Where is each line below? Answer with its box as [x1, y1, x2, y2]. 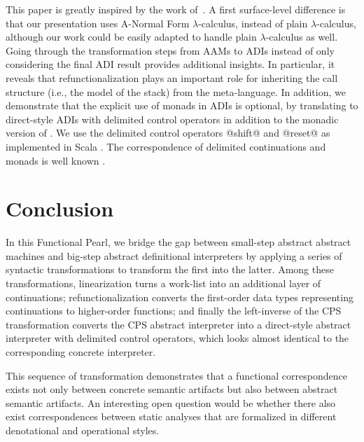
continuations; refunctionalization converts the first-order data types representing [6, 289, 353, 304]
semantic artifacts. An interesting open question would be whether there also [6, 395, 336, 410]
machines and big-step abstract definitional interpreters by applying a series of [6, 248, 342, 263]
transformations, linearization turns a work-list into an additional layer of [6, 276, 321, 291]
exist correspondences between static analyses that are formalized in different [6, 409, 337, 424]
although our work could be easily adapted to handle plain [6, 29, 257, 44]
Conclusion [6, 194, 114, 223]
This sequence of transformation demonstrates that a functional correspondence [6, 368, 347, 382]
